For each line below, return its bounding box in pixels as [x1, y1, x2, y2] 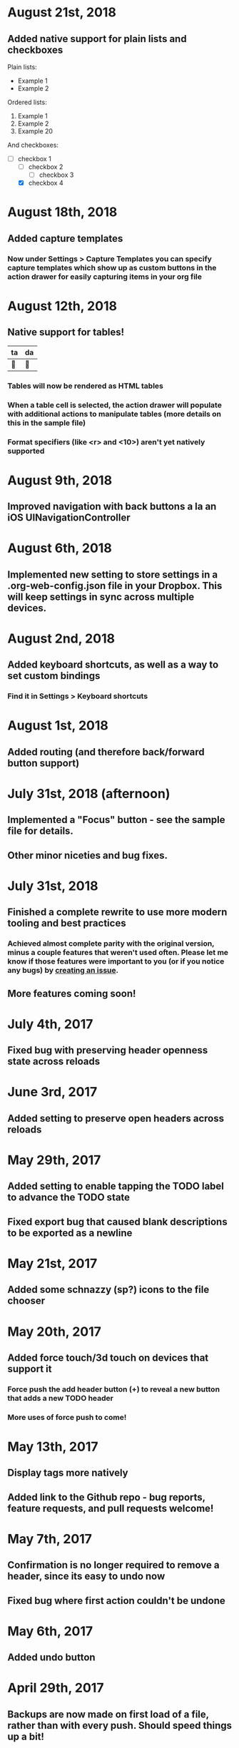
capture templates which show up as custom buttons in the [7, 262, 217, 272]
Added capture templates [7, 232, 123, 245]
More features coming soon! [7, 987, 136, 999]
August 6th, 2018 [7, 540, 112, 556]
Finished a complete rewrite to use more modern [7, 906, 228, 919]
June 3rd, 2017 [7, 1084, 98, 1100]
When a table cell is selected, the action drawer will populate [7, 400, 223, 410]
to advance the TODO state [7, 1192, 131, 1204]
